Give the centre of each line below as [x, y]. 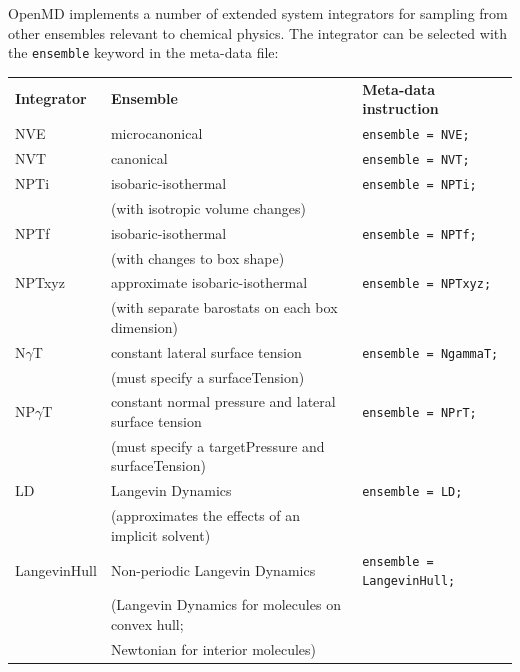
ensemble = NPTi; [419, 184]
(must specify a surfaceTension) [207, 376]
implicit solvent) [160, 534]
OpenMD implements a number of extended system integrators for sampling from [258, 13]
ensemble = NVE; [416, 135]
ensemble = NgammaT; [430, 353]
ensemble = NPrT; [419, 413]
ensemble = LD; [412, 492]
